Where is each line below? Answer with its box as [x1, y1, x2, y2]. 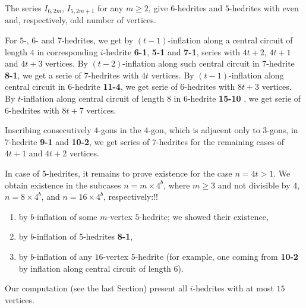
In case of [5, 166, 40, 179]
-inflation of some [34, 210, 97, 222]
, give [148, 2, 168, 14]
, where [163, 178, 190, 191]
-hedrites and [175, 2, 223, 14]
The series [5, 2, 42, 14]
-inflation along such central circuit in [122, 57, 260, 70]
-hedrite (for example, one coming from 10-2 [135, 250, 298, 262]
